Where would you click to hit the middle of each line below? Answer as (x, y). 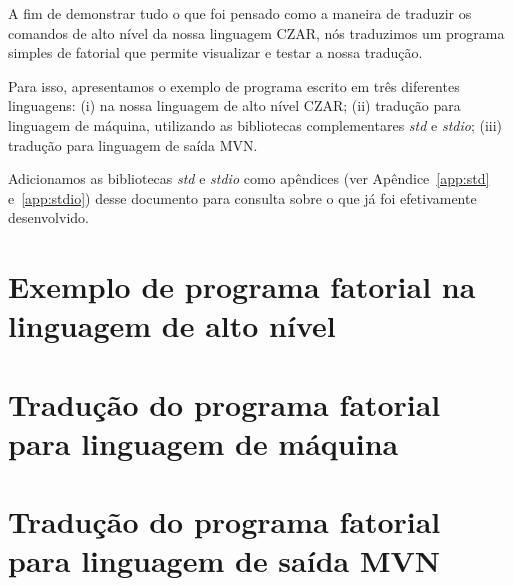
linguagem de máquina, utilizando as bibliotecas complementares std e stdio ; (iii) (255, 124)
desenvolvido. (48, 217)
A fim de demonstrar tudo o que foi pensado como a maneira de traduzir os (240, 13)
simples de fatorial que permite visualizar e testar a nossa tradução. (215, 52)
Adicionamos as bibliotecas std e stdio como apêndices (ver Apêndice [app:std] (249, 178)
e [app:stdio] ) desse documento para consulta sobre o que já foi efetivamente (242, 197)
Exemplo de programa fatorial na (242, 286)
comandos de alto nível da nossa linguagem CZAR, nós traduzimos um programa (256, 32)
